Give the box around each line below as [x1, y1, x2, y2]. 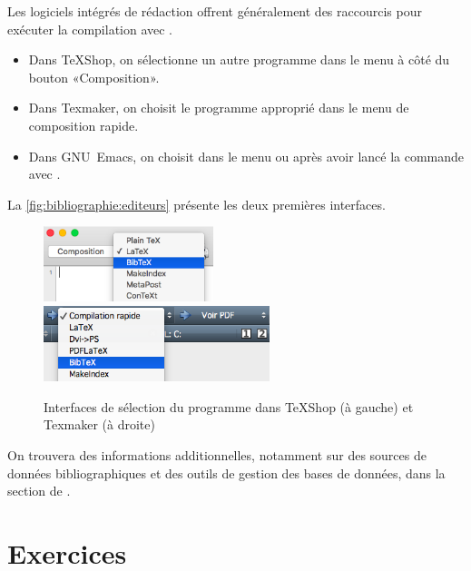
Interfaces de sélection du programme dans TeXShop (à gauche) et [44, 397, 414, 416]
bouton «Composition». [28, 67, 160, 86]
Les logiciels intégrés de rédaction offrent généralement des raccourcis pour [7, 2, 422, 20]
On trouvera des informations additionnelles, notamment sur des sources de [7, 446, 427, 464]
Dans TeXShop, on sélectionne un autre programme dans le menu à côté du [28, 50, 450, 69]
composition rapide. [28, 115, 139, 134]
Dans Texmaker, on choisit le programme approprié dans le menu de [28, 98, 409, 117]
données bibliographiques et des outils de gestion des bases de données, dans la [7, 463, 446, 482]
